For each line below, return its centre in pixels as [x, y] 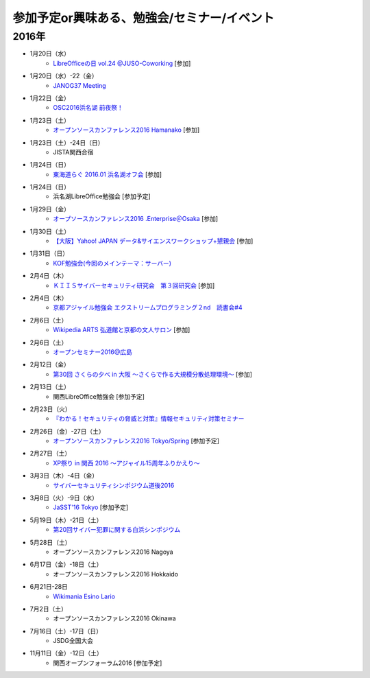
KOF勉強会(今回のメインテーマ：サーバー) [112, 263]
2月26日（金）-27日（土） [67, 431]
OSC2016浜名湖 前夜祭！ [88, 108]
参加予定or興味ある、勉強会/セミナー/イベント [144, 18]
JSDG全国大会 [73, 641]
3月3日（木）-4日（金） [64, 476]
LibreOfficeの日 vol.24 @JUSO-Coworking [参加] [122, 63]
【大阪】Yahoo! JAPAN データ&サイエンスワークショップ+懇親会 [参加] [153, 241]
